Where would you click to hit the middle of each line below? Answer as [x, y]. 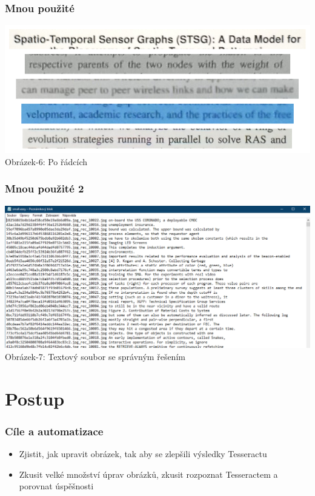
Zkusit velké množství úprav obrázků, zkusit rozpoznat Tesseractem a [148, 474]
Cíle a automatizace [54, 431]
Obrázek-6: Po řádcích [46, 161]
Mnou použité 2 [45, 189]
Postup [35, 398]
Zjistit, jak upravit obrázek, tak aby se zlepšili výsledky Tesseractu [143, 454]
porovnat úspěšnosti [56, 486]
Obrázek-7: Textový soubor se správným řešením [95, 356]
